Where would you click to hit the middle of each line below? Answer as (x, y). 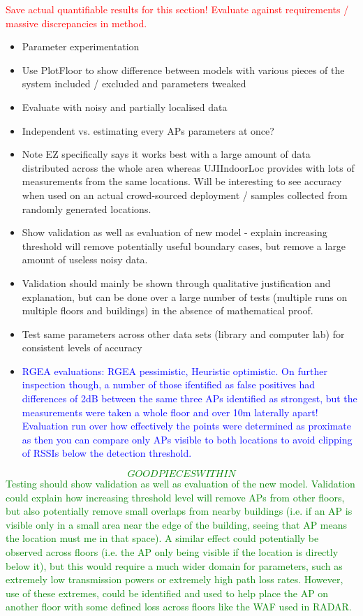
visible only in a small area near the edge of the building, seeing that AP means (177, 524)
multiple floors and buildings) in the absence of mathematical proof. (168, 310)
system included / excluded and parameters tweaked (134, 83)
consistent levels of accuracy (82, 347)
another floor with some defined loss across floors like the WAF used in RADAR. (179, 607)
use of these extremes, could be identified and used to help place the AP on (167, 593)
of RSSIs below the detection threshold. (107, 453)
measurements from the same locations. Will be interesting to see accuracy (182, 181)
